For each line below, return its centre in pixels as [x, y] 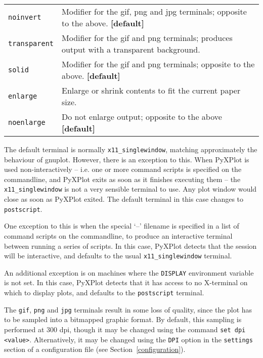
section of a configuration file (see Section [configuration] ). [95, 349]
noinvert [25, 17]
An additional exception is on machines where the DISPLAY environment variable [129, 272]
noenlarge [27, 122]
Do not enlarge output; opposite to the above [142, 117]
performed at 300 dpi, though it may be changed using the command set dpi [125, 329]
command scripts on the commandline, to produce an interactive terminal [118, 235]
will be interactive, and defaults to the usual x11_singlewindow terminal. [118, 256]
